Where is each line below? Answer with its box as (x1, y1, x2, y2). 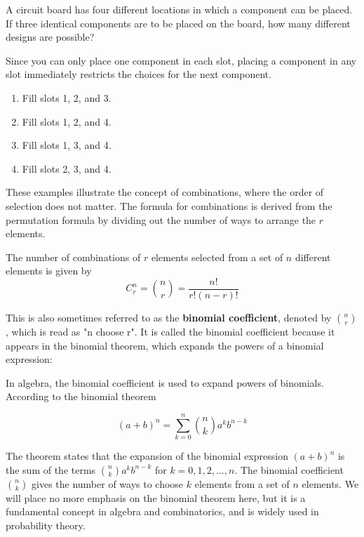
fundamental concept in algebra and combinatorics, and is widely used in (6, 504, 319, 519)
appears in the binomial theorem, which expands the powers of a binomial (6, 338, 324, 352)
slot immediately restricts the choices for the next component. (6, 67, 272, 81)
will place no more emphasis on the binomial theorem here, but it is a (6, 490, 306, 505)
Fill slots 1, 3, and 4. (22, 138, 112, 152)
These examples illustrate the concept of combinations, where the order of (6, 185, 324, 199)
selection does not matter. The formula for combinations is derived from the (6, 198, 332, 213)
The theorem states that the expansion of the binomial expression (6, 449, 288, 463)
